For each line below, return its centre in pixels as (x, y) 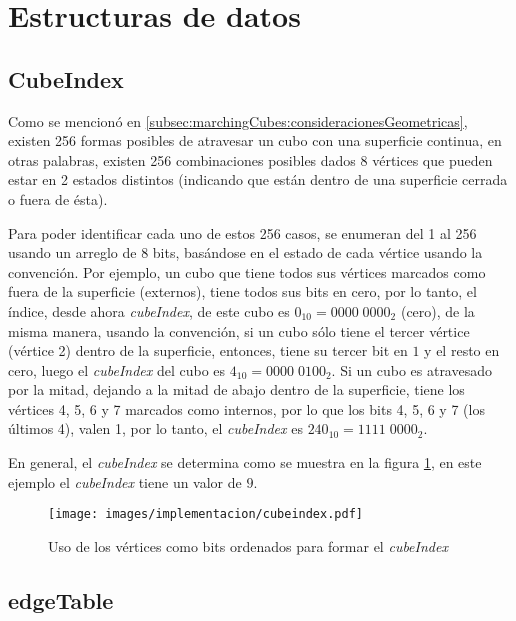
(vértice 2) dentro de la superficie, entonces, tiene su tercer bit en (208, 350)
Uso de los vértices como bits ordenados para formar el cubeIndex (248, 545)
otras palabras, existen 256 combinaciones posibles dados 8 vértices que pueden (250, 159)
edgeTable (61, 599)
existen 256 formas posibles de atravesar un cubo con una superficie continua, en (255, 140)
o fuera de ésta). (58, 198)
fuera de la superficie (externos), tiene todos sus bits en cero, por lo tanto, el (242, 291)
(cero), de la (437, 310)
